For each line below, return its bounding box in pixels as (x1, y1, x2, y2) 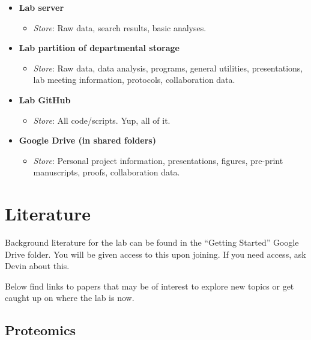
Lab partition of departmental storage (19, 41, 180, 54)
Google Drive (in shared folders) (19, 134, 156, 147)
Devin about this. (5, 260, 70, 272)
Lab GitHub (19, 93, 71, 106)
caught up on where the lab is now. (5, 291, 134, 304)
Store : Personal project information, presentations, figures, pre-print (33, 154, 283, 166)
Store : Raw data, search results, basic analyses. (33, 21, 207, 34)
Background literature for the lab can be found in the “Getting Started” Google (5, 236, 299, 249)
